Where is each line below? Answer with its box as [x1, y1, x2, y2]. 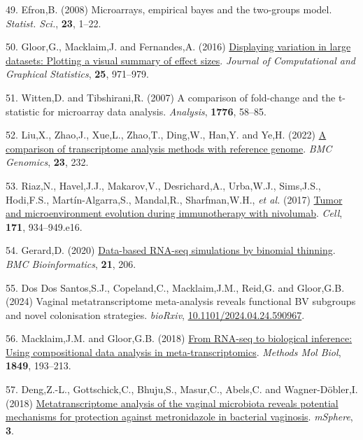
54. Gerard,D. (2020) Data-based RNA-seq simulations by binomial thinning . [6, 243, 336, 257]
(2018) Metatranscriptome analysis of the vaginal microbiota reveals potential [6, 395, 339, 410]
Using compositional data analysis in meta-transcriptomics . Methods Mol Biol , [6, 344, 341, 359]
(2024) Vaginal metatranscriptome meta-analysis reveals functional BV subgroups [6, 294, 356, 308]
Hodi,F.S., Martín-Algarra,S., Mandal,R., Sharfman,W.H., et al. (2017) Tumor [6, 192, 343, 206]
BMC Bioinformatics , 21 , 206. [6, 256, 136, 271]
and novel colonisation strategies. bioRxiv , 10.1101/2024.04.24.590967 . [6, 307, 305, 322]
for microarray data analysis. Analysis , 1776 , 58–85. [43, 104, 266, 118]
